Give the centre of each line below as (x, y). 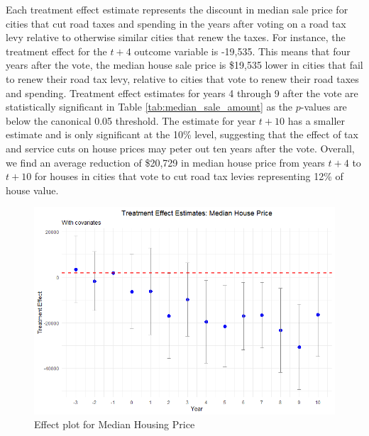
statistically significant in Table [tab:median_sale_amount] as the (149, 107)
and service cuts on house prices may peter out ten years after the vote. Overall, (180, 148)
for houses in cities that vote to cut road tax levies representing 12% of (189, 176)
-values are (324, 107)
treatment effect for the (56, 51)
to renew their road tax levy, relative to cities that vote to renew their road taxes (182, 78)
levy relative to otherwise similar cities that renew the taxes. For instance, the (176, 37)
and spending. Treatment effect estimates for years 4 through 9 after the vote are (182, 93)
